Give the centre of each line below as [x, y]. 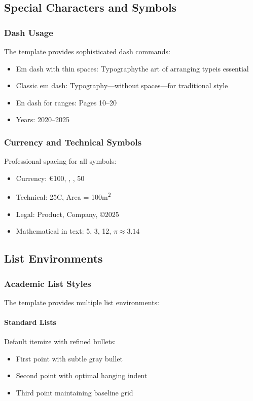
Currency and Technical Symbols [73, 142]
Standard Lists [30, 322]
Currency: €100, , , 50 [50, 178]
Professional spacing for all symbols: [60, 161]
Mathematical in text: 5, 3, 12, [64, 231]
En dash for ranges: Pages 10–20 [66, 102]
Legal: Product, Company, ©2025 [67, 214]
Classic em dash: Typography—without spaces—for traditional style [122, 85]
